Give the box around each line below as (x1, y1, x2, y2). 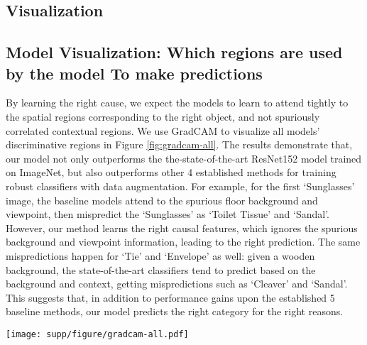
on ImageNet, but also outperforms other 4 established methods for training (6, 165, 336, 180)
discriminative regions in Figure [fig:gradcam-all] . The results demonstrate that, (6, 137, 353, 152)
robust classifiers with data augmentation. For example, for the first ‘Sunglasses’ (6, 178, 355, 193)
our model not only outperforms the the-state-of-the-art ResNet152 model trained (6, 150, 362, 165)
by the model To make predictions (6, 62, 263, 84)
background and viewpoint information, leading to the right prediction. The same (6, 234, 361, 249)
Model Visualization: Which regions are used (6, 41, 343, 63)
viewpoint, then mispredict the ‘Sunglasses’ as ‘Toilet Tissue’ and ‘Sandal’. (6, 207, 329, 221)
